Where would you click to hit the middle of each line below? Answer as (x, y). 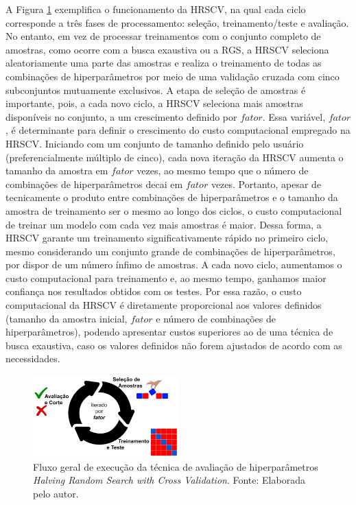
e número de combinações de (216, 318)
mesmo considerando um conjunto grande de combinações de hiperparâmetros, (170, 251)
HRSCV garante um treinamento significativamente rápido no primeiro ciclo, (167, 238)
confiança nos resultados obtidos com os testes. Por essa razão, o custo (154, 291)
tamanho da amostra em (57, 171)
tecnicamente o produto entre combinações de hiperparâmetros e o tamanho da (172, 197)
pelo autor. (56, 493)
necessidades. (33, 359)
